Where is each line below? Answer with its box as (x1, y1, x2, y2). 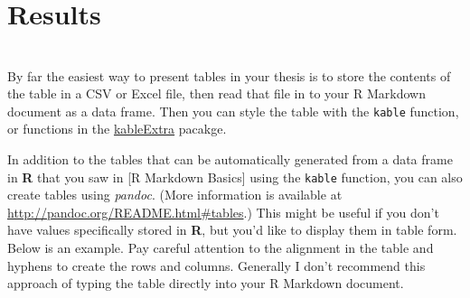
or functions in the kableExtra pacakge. (7, 119, 227, 138)
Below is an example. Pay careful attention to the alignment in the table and (7, 238, 434, 257)
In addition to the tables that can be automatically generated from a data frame (7, 150, 453, 168)
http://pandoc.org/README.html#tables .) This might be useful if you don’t (7, 202, 439, 221)
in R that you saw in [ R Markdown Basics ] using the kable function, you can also (7, 167, 463, 186)
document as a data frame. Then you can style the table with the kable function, (7, 101, 459, 120)
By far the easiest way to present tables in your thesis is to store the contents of (7, 66, 451, 85)
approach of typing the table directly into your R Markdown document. (7, 274, 404, 293)
